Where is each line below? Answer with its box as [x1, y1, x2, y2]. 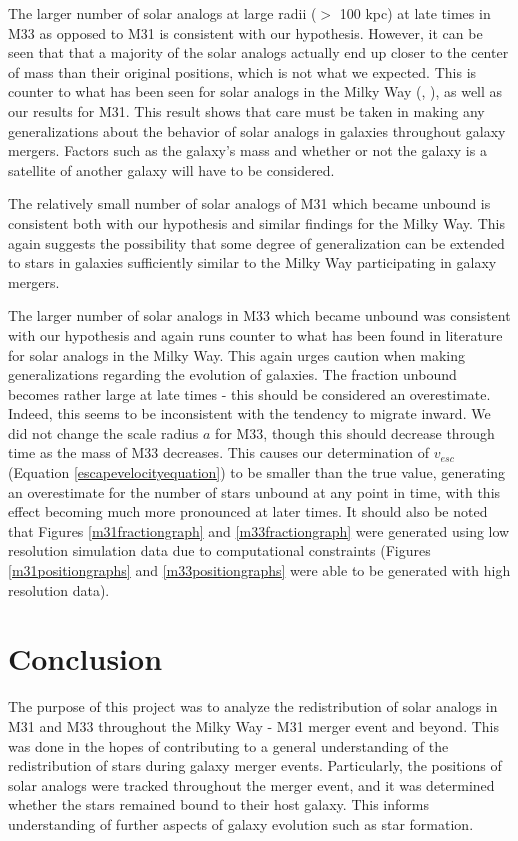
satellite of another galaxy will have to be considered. [8, 159, 335, 180]
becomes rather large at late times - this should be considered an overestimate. [8, 383, 491, 404]
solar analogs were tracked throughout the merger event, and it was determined [8, 774, 495, 795]
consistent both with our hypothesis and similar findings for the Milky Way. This [8, 212, 505, 233]
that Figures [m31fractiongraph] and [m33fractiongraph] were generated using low [8, 520, 510, 541]
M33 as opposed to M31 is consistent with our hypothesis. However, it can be [8, 22, 483, 43]
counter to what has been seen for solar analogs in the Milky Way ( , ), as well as [8, 81, 503, 102]
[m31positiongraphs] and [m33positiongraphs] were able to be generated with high [8, 560, 511, 581]
